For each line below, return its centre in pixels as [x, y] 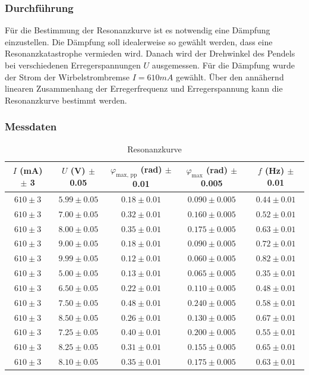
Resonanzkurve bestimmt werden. [66, 100]
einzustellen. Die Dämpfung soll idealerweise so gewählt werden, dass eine [139, 41]
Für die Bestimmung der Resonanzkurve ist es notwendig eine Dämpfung [138, 30]
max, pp [127, 175]
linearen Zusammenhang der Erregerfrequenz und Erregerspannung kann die [144, 88]
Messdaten [31, 126]
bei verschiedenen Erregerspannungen [73, 65]
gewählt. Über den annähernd [230, 76]
